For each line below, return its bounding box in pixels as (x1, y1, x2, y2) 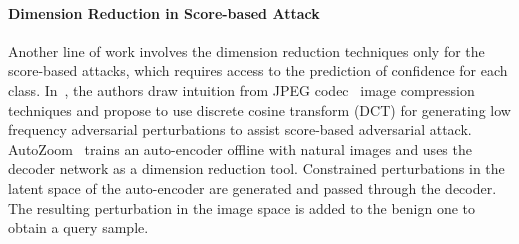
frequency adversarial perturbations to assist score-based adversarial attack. (8, 119, 472, 140)
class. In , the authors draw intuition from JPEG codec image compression (8, 79, 475, 100)
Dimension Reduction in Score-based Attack (8, 2, 320, 23)
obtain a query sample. (8, 217, 149, 238)
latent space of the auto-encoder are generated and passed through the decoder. (8, 177, 497, 198)
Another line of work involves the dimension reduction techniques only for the (8, 40, 485, 61)
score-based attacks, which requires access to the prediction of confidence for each (8, 60, 508, 81)
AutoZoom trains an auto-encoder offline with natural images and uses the (8, 138, 472, 159)
